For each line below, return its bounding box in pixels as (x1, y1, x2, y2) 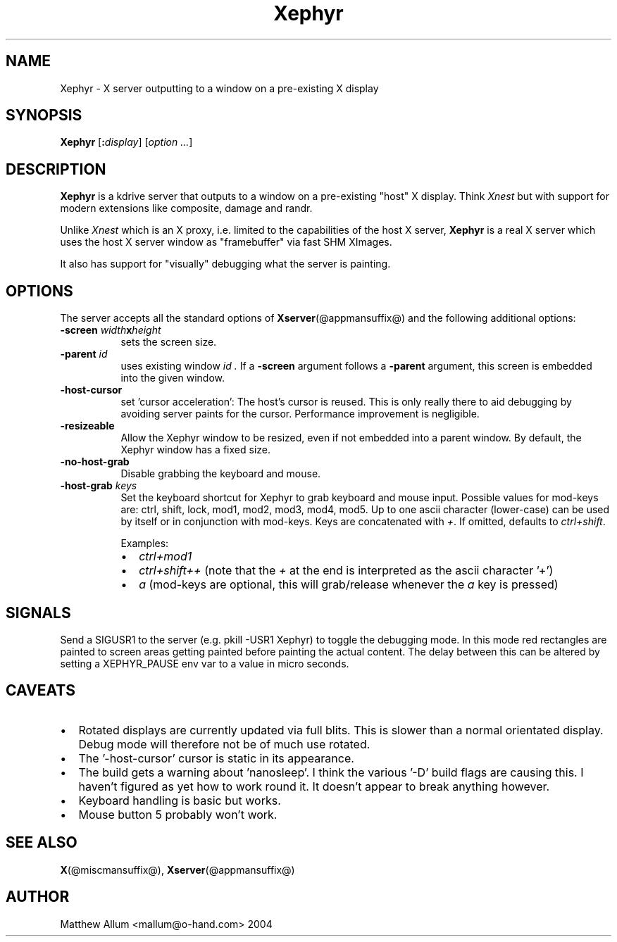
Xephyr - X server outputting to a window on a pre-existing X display (60, 82, 379, 94)
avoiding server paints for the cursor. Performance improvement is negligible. (120, 408, 480, 420)
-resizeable (60, 420, 115, 432)
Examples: (120, 537, 169, 550)
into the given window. (120, 372, 225, 384)
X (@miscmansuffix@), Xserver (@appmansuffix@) (60, 863, 295, 876)
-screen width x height (60, 324, 161, 337)
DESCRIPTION (6, 160, 106, 178)
